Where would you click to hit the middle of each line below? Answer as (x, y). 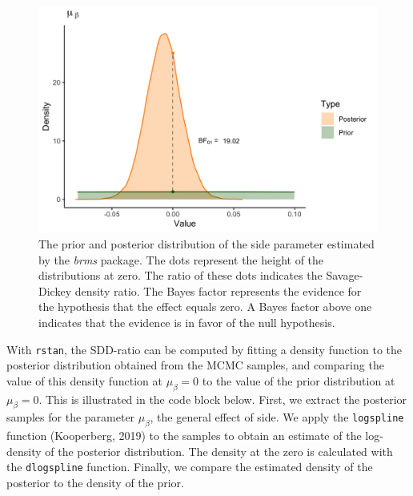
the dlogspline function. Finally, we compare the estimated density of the (190, 467)
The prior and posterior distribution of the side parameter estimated (206, 243)
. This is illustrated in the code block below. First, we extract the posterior (223, 399)
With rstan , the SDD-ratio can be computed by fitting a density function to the (204, 349)
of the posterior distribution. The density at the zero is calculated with (219, 451)
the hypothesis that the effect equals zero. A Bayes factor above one (205, 306)
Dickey (55, 290)
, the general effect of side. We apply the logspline (277, 417)
